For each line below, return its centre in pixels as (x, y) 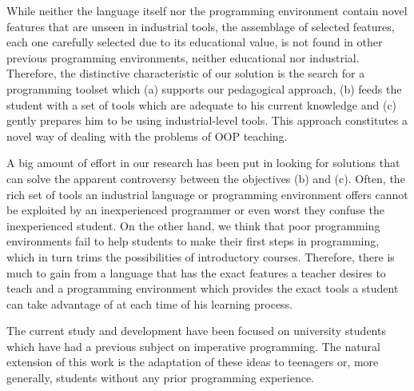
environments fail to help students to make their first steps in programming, (193, 241)
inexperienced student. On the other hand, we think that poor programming (193, 225)
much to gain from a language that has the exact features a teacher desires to (196, 272)
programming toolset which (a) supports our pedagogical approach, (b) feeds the (204, 88)
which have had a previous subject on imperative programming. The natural (193, 346)
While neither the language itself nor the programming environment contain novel (207, 10)
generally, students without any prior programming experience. (161, 378)
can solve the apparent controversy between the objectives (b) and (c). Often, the (206, 178)
